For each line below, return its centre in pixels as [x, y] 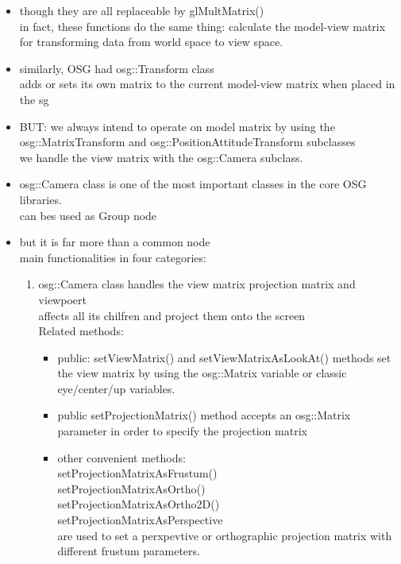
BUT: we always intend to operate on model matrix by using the [177, 126]
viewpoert [62, 299]
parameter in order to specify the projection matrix [182, 431]
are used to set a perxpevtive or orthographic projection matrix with [225, 535]
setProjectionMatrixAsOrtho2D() [139, 504]
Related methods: [81, 331]
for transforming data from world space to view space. [151, 42]
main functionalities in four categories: [113, 257]
